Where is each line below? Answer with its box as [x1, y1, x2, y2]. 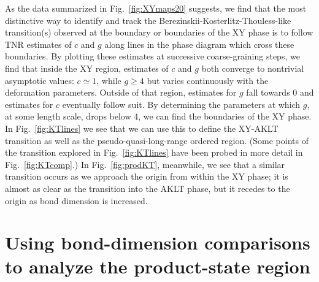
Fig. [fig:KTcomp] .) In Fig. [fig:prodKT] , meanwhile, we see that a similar [5, 158, 285, 170]
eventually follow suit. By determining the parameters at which [62, 97, 301, 110]
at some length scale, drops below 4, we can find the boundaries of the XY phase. [5, 110, 312, 123]
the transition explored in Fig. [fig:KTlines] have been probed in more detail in [5, 146, 303, 159]
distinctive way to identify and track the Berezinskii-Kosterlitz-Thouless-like [5, 13, 291, 26]
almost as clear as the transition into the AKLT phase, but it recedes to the [5, 181, 290, 194]
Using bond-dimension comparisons [5, 230, 310, 255]
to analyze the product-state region [5, 254, 310, 279]
